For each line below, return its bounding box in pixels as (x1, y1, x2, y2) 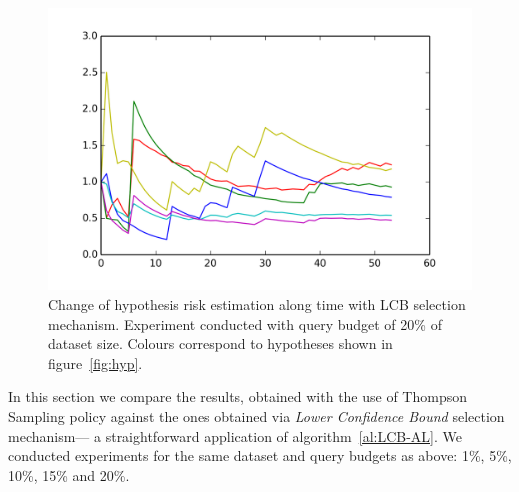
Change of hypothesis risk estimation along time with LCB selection (48, 293, 466, 314)
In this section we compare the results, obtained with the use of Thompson (8, 386, 468, 407)
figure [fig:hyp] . (48, 352, 143, 373)
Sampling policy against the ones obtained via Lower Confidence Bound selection (8, 405, 505, 426)
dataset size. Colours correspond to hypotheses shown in (48, 333, 393, 354)
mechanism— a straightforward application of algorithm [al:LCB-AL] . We (8, 425, 462, 446)
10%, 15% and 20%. (8, 464, 130, 485)
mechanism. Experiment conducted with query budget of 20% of (48, 313, 442, 334)
